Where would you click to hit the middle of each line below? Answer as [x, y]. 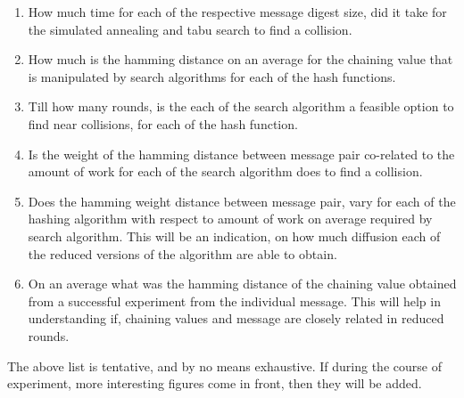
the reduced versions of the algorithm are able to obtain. [182, 253]
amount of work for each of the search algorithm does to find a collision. [225, 171]
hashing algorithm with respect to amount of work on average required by [230, 219]
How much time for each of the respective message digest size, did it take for [237, 12]
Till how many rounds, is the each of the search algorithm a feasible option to [241, 106]
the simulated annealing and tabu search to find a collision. [190, 29]
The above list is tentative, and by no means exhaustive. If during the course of [224, 366]
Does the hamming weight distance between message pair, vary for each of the [242, 201]
